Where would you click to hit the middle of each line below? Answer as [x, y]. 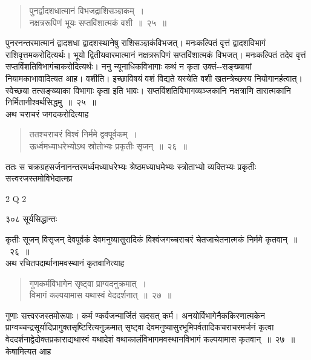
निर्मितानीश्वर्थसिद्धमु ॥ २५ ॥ [51, 102]
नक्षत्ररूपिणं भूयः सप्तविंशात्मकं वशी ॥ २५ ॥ [98, 22]
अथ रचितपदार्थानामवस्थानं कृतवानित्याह [65, 263]
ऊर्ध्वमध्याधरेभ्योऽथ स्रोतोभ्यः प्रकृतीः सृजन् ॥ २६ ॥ [108, 146]
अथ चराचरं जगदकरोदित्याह [47, 113]
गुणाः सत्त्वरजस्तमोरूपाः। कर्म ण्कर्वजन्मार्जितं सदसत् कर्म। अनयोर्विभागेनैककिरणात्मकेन [135, 315]
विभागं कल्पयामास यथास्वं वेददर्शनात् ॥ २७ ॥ [100, 295]
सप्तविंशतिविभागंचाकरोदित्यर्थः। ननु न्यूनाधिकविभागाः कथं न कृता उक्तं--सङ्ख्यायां [129, 66]
